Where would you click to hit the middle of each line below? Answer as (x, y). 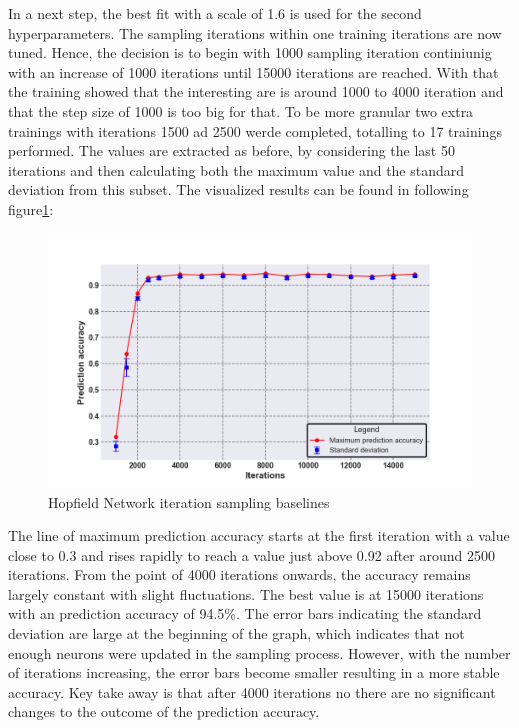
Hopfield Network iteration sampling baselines (189, 501)
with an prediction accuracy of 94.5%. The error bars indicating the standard (245, 613)
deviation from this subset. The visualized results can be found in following (238, 189)
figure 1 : (31, 208)
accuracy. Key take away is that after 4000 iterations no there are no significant (252, 691)
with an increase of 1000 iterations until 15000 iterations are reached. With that (253, 71)
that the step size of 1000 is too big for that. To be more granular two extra (241, 110)
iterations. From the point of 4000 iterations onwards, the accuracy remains (239, 574)
